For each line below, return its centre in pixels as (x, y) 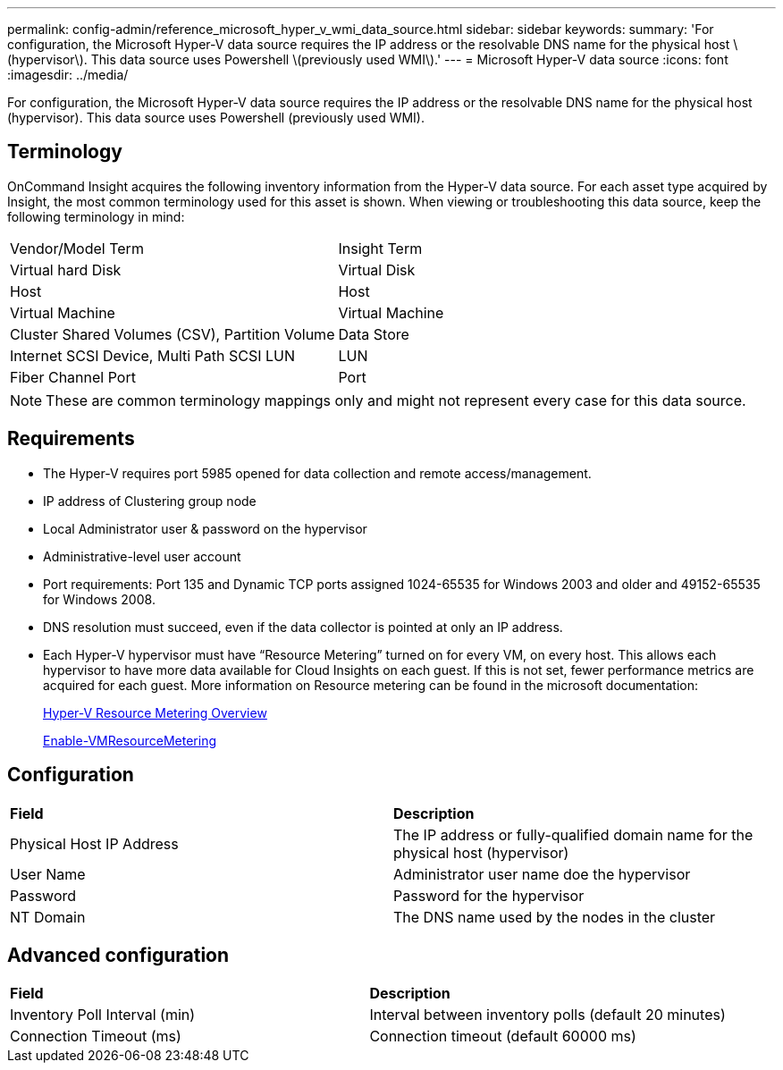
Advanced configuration (118, 955)
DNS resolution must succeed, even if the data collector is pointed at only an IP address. (303, 627)
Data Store (374, 334)
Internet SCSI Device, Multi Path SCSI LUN (153, 355)
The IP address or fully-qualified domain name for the (573, 834)
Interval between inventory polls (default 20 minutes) (547, 1015)
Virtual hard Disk (66, 270)
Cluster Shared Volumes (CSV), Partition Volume (173, 334)
